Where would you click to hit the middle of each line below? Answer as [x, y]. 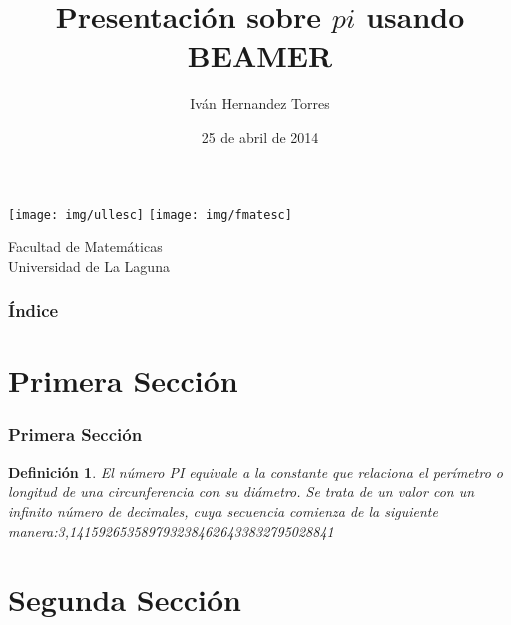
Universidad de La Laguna [89, 265]
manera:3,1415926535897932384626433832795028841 [171, 530]
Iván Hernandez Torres [260, 103]
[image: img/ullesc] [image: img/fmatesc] [150, 214]
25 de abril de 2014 [260, 136]
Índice [33, 310]
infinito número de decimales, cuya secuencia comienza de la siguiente [223, 510]
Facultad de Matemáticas [85, 246]
